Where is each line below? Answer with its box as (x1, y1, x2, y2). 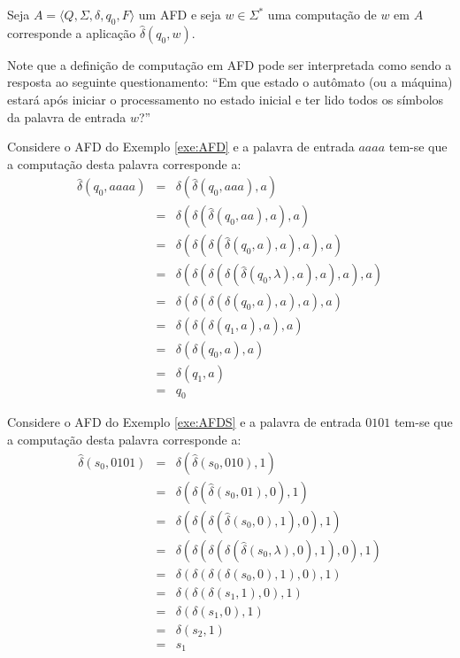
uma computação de (267, 5, 377, 23)
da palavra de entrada (7, 107, 126, 126)
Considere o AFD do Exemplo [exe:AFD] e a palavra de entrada (7, 137, 355, 156)
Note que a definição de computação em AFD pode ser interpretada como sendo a (7, 55, 452, 74)
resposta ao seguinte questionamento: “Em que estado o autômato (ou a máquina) (7, 73, 453, 91)
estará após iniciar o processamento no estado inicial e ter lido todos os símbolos (7, 89, 444, 108)
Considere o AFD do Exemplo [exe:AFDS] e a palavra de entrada (7, 413, 362, 431)
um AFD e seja (138, 5, 221, 23)
